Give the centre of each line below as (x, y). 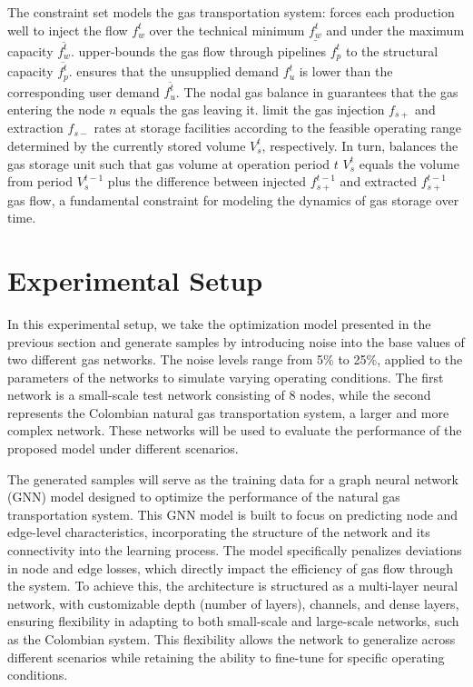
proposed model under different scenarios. (123, 448)
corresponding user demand (84, 91)
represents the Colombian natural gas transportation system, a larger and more (228, 412)
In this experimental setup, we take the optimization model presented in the (219, 323)
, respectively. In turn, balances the (360, 145)
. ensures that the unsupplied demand (174, 71)
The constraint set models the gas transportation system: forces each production (231, 12)
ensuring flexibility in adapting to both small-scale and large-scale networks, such (233, 621)
